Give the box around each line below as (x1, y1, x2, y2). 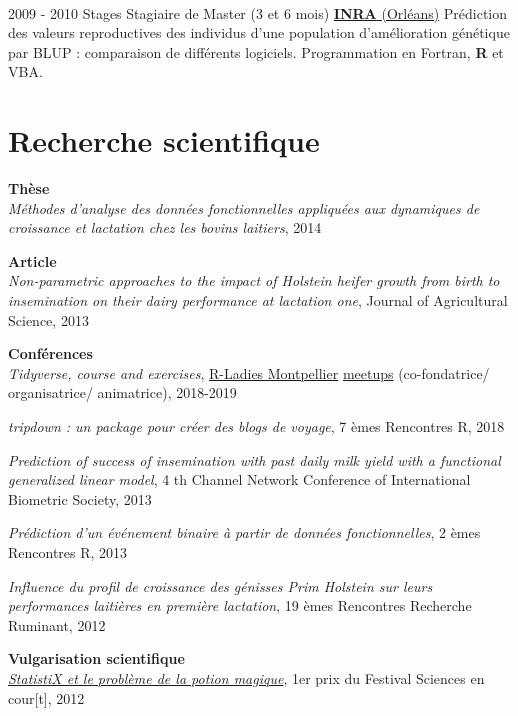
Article (8, 250, 57, 271)
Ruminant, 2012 (8, 614, 106, 635)
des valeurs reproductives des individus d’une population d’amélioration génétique (8, 22, 510, 43)
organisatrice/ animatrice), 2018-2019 (8, 382, 237, 403)
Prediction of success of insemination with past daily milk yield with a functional (8, 449, 501, 470)
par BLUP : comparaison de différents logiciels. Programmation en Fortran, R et (8, 41, 504, 62)
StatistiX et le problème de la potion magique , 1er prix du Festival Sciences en (8, 667, 485, 688)
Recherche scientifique (8, 120, 320, 161)
